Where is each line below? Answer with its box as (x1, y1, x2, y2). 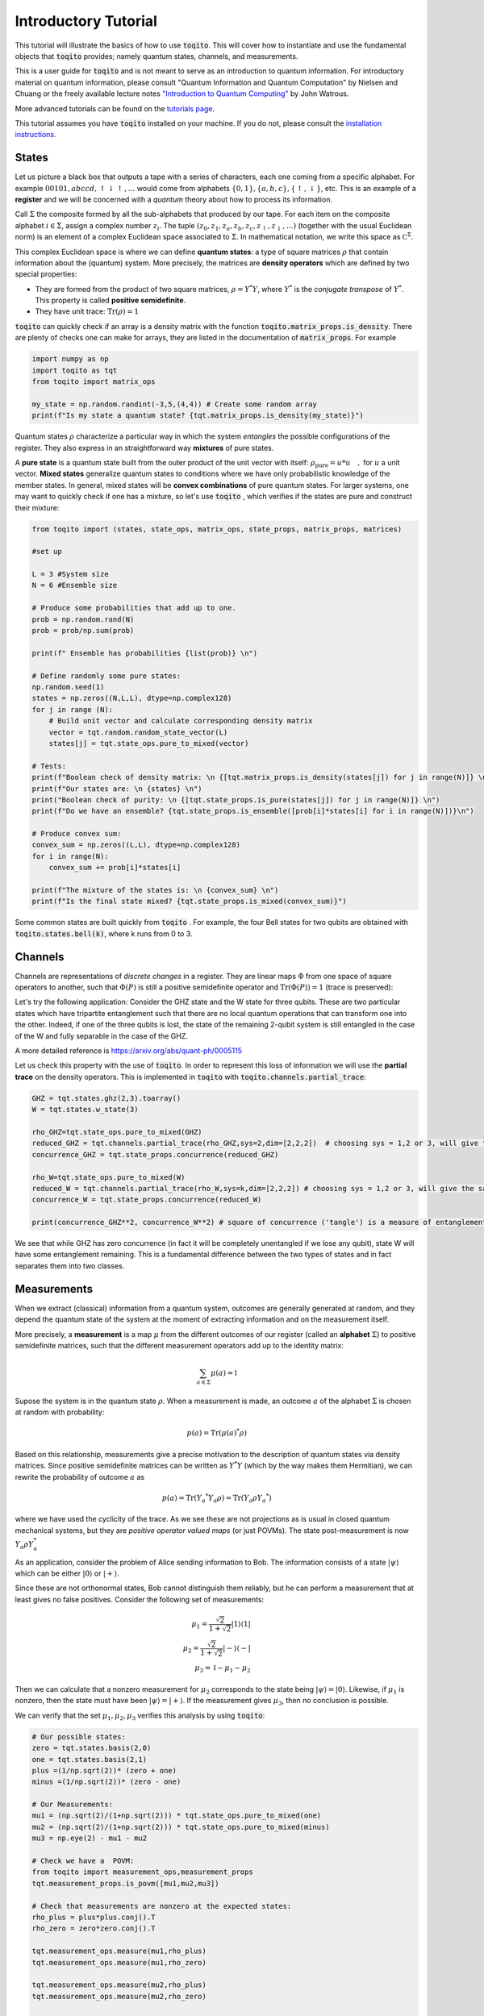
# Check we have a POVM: (31, 1856, 135, 1866)
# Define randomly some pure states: (31, 671, 181, 681)
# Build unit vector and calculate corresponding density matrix (48, 716, 313, 726)
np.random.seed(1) (31, 682, 105, 691)
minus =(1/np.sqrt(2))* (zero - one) (31, 1777, 181, 1786)
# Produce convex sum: (31, 829, 122, 839)
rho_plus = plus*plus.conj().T (31, 1913, 156, 1922)
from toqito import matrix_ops (31, 377, 156, 386)
